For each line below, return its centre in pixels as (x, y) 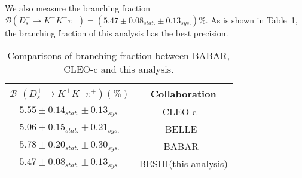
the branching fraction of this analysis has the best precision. (117, 33)
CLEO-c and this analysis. (119, 69)
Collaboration (183, 93)
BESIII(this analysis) (183, 164)
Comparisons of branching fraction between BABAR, (119, 56)
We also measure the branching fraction (77, 8)
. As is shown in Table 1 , (251, 19)
